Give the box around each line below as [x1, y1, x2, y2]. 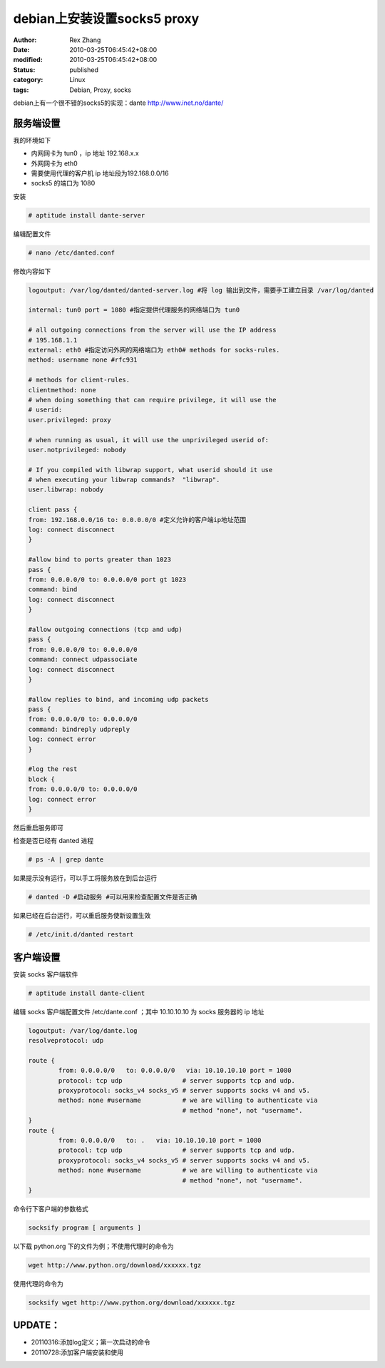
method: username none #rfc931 [28, 356, 138, 364]
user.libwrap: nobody [28, 486, 104, 494]
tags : [13, 86, 29, 94]
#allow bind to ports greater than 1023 [28, 556, 171, 563]
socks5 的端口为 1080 [31, 179, 96, 188]
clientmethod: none [28, 386, 96, 394]
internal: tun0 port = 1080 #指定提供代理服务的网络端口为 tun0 [28, 306, 240, 314]
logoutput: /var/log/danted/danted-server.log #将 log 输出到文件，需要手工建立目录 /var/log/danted [28, 286, 374, 294]
